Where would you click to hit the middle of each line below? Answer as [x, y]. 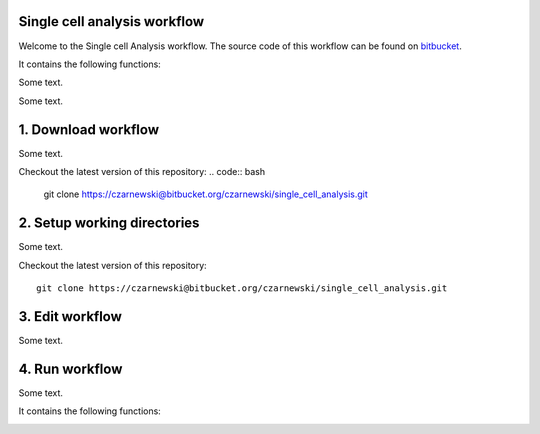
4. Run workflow [70, 368]
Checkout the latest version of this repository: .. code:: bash [141, 171]
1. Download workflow [89, 129]
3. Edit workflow [70, 316]
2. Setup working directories [109, 223]
